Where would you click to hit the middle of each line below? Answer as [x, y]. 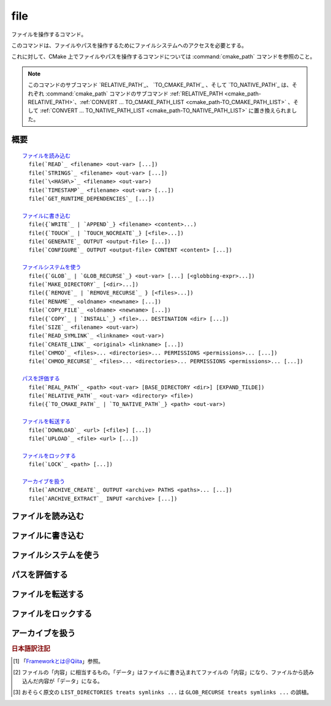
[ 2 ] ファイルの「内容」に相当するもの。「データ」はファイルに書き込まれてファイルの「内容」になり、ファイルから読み [164, 672]
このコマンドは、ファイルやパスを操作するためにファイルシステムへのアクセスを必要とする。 [129, 45]
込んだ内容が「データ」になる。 [63, 681]
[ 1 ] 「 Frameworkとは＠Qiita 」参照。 [59, 661]
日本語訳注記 [31, 648]
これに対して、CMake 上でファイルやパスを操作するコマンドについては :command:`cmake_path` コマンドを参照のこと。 [163, 57]
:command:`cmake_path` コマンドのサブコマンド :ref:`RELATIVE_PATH [134, 93]
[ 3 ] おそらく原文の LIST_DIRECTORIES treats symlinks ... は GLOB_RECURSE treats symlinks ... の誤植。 [163, 693]
